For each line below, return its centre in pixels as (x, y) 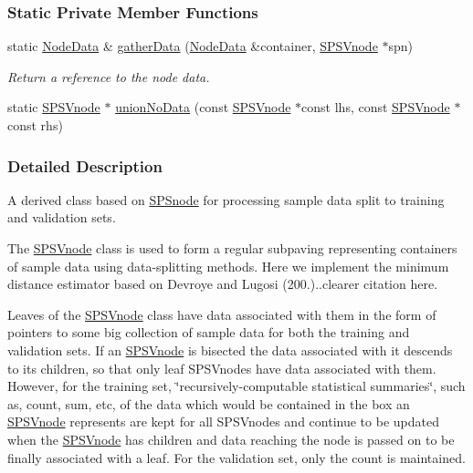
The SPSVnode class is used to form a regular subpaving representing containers (232, 248)
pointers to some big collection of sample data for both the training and (209, 332)
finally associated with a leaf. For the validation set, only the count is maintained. (236, 457)
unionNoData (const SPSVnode (203, 107)
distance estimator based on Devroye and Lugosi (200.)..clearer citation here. (223, 284)
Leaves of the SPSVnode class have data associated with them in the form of (222, 314)
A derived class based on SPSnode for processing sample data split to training (226, 199)
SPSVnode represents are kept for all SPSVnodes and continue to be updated (223, 422)
